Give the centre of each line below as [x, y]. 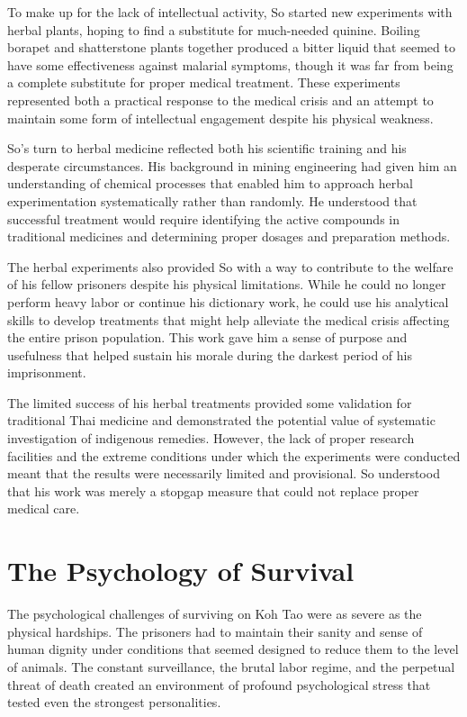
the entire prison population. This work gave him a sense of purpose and [207, 337]
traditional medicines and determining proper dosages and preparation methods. [229, 236]
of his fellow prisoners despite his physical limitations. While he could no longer [227, 284]
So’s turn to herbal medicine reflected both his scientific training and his [207, 148]
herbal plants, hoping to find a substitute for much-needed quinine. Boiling [214, 29]
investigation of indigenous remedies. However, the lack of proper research [211, 438]
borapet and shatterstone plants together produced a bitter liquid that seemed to [231, 47]
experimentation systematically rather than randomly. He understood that [212, 200]
